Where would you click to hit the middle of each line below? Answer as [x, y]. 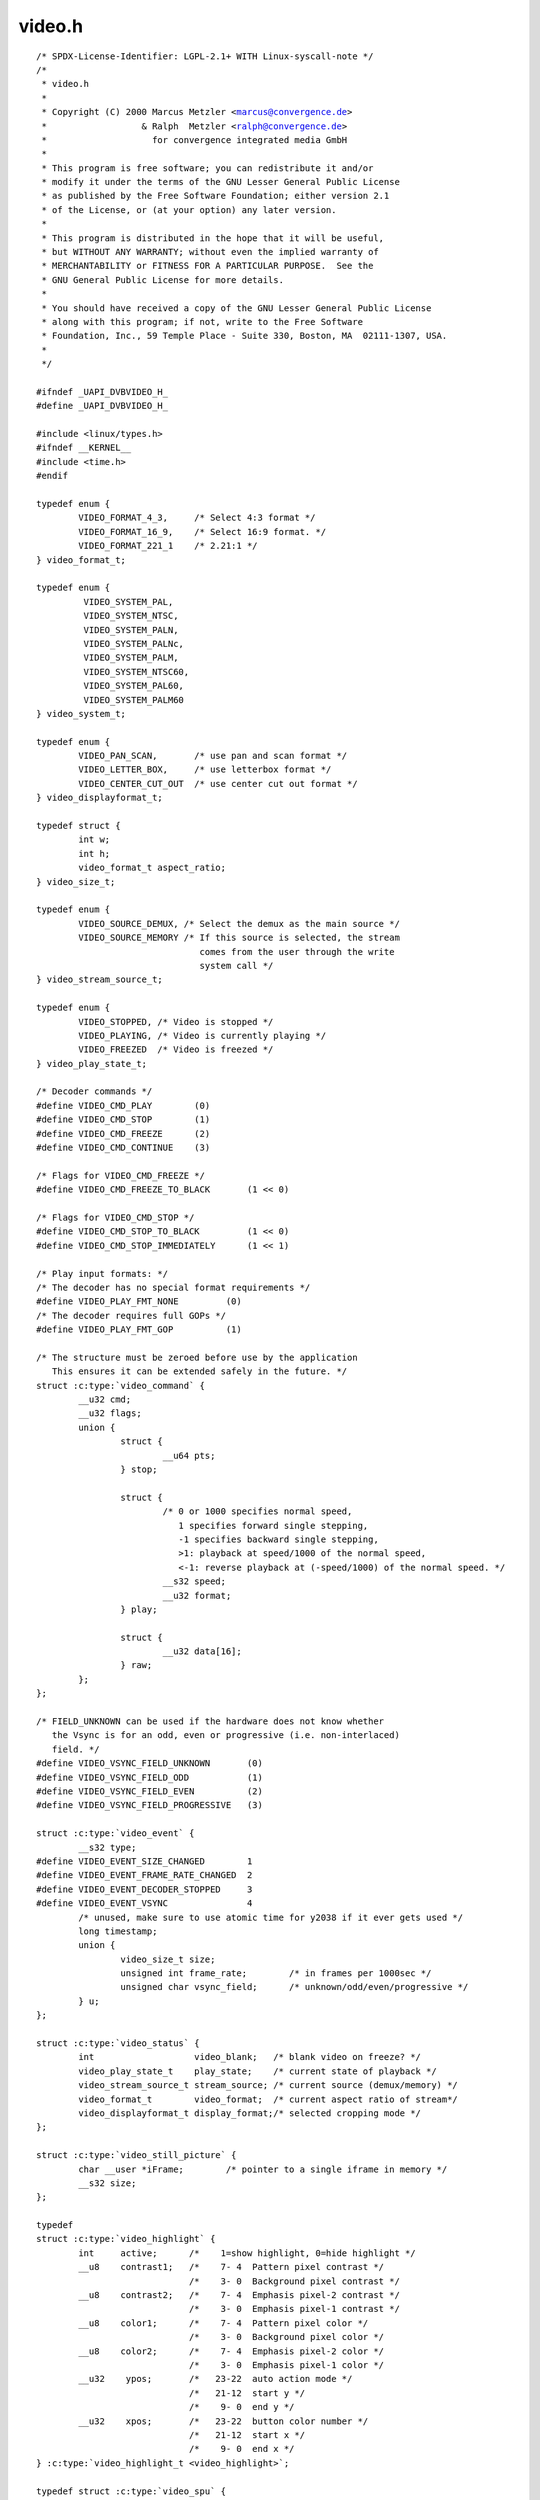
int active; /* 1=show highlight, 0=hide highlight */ [247, 2253]
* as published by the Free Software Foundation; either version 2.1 [215, 196]
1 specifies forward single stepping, [273, 1525]
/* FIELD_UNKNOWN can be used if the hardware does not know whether [210, 1721]
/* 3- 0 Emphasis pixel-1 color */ [286, 2365]
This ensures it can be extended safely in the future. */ [199, 1371]
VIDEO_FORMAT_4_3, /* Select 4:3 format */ [197, 518]
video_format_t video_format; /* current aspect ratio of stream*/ [268, 2099]
